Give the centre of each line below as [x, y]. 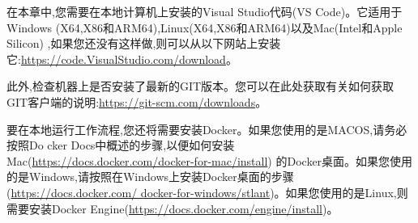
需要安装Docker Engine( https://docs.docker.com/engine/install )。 [173, 208]
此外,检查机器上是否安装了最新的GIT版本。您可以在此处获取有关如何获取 [200, 86]
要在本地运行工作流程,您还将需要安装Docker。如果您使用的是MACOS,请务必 [207, 129]
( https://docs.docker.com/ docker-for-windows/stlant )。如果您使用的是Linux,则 [207, 192]
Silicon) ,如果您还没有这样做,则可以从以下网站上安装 [144, 43]
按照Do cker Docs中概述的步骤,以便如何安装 [121, 145]
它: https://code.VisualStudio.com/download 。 [122, 59]
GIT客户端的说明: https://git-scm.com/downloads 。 [137, 101]
